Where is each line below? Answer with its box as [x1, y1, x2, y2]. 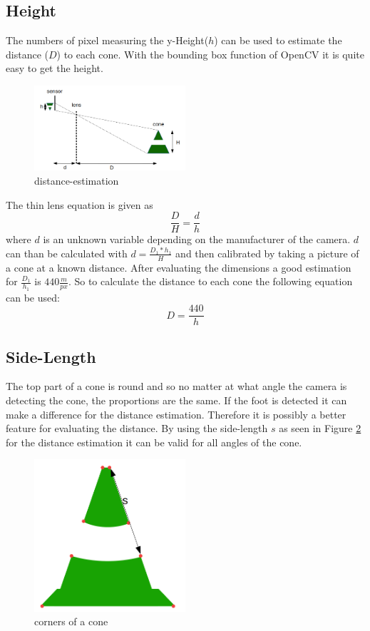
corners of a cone [34, 614, 108, 629]
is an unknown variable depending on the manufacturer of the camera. [43, 232, 351, 247]
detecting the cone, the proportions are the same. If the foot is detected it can [6, 392, 347, 407]
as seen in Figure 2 [279, 421, 361, 436]
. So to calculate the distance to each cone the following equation [68, 274, 353, 289]
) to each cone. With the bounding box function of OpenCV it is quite [56, 46, 364, 61]
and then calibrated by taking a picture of [175, 245, 359, 260]
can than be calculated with [6, 245, 128, 260]
